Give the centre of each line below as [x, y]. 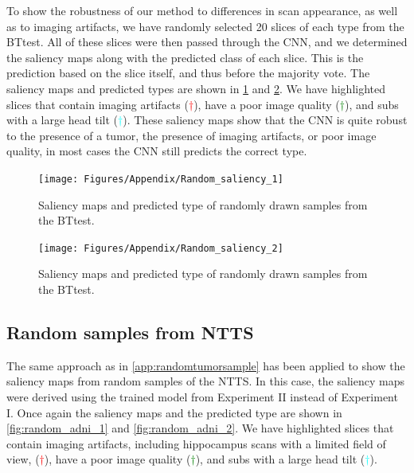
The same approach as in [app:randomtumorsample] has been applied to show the [206, 365]
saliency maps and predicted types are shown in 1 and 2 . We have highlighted [196, 88]
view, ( [23, 459]
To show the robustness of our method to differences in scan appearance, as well [202, 10]
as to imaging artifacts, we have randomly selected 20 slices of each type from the [205, 26]
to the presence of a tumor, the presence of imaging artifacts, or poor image [191, 135]
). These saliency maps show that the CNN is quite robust [265, 120]
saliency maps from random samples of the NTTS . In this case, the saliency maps [205, 381]
